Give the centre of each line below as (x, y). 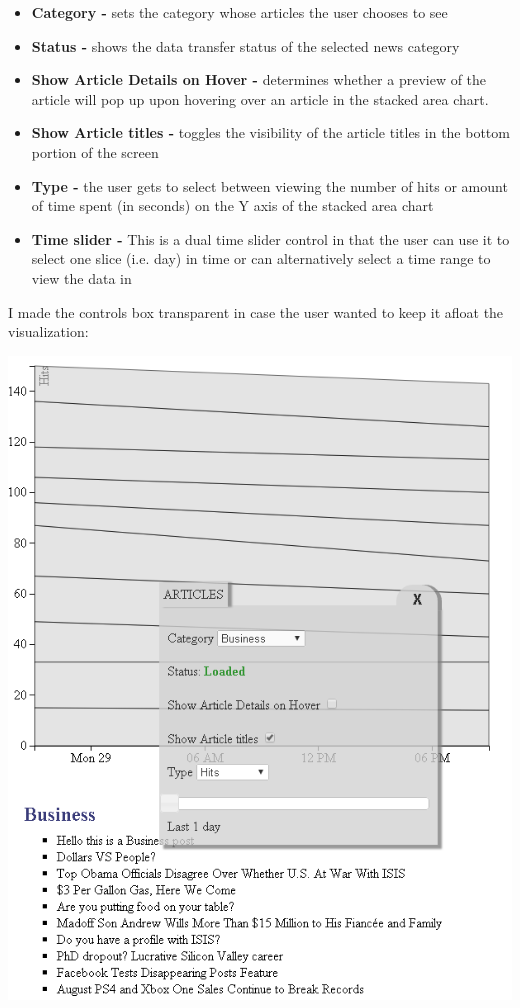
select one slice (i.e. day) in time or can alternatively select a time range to (261, 258)
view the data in (81, 277)
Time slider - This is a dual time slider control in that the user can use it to (270, 238)
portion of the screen (95, 151)
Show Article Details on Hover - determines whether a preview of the (259, 79)
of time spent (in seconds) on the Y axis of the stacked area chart (232, 205)
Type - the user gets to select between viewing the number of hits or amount (269, 185)
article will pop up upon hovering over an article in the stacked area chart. (260, 98)
